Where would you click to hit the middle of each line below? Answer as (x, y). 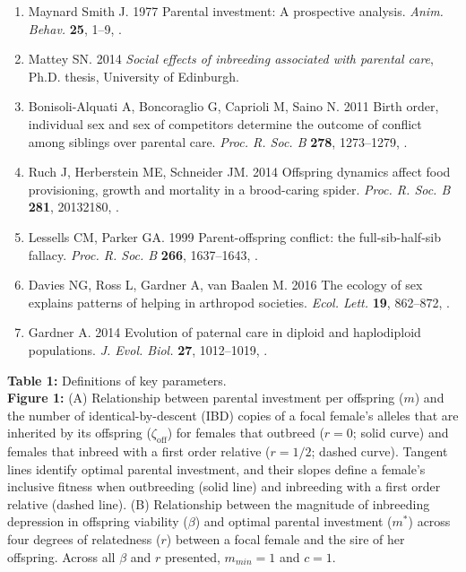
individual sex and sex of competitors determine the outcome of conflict (225, 123)
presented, (192, 556)
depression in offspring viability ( (98, 521)
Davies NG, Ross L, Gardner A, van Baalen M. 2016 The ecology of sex (225, 285)
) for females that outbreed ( (246, 433)
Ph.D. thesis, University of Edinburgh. (134, 76)
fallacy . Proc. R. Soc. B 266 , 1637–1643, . (143, 254)
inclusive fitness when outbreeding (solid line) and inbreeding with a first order (224, 486)
